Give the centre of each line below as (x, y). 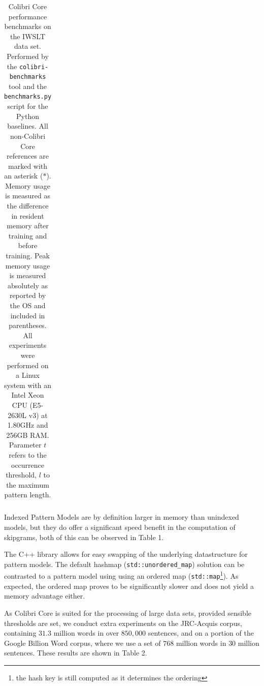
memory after (28, 226)
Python (28, 116)
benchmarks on (28, 26)
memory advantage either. (45, 596)
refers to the (28, 454)
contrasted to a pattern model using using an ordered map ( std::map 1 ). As (121, 575)
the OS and (28, 305)
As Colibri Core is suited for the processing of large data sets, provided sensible (128, 613)
